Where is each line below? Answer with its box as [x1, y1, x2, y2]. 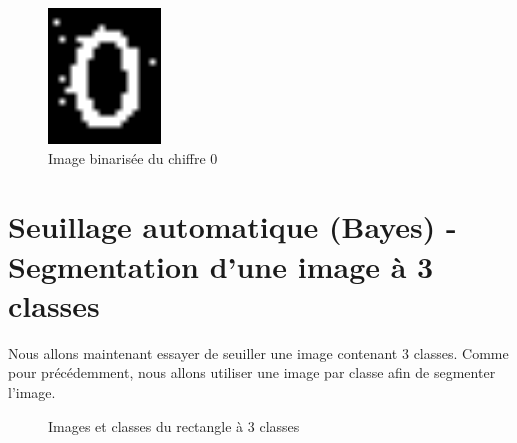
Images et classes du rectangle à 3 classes [48, 415, 300, 436]
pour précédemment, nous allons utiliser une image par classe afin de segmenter [8, 362, 496, 383]
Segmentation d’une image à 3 [8, 245, 434, 286]
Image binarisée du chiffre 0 [48, 147, 218, 168]
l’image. [8, 381, 56, 402]
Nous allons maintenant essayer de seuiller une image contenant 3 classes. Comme [8, 342, 509, 363]
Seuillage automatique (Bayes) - [8, 206, 457, 247]
